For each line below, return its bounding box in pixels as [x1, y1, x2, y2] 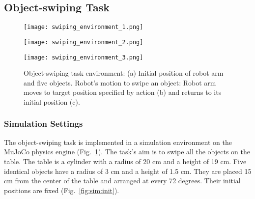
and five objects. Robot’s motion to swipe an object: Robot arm [24, 77, 216, 87]
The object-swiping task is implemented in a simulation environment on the [4, 137, 232, 147]
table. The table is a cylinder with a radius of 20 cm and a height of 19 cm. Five [4, 156, 247, 166]
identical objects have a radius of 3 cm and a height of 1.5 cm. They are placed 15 [4, 166, 252, 176]
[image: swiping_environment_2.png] [24, 38, 143, 46]
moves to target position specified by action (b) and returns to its [24, 87, 222, 97]
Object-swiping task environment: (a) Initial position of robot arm [24, 68, 224, 78]
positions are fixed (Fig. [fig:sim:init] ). [4, 185, 119, 195]
